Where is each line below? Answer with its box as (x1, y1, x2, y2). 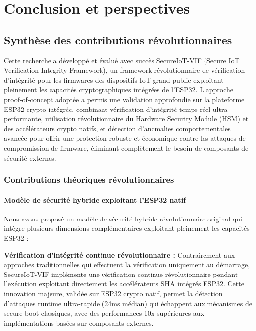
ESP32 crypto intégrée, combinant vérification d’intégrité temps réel (4, 104, 211, 114)
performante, (4, 113, 43, 124)
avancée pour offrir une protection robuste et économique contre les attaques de (4, 133, 246, 143)
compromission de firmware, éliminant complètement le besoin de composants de (4, 142, 249, 153)
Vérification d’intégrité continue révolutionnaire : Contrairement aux (4, 249, 235, 260)
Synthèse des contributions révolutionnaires (4, 32, 232, 47)
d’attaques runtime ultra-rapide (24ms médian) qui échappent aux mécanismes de (4, 298, 252, 308)
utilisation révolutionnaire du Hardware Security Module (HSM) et (45, 113, 249, 124)
